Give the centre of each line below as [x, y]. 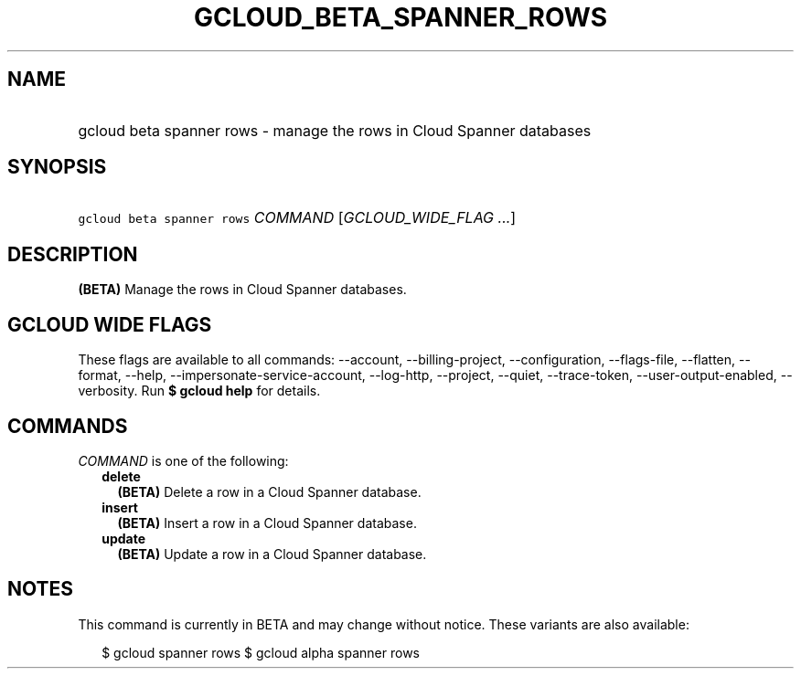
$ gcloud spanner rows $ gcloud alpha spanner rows [261, 652]
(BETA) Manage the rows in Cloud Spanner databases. [242, 290]
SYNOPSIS [57, 167]
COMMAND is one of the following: [183, 460]
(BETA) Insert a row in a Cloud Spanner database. [267, 523]
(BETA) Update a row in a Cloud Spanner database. [272, 554]
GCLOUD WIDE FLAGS [110, 324]
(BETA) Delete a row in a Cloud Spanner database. [269, 491]
